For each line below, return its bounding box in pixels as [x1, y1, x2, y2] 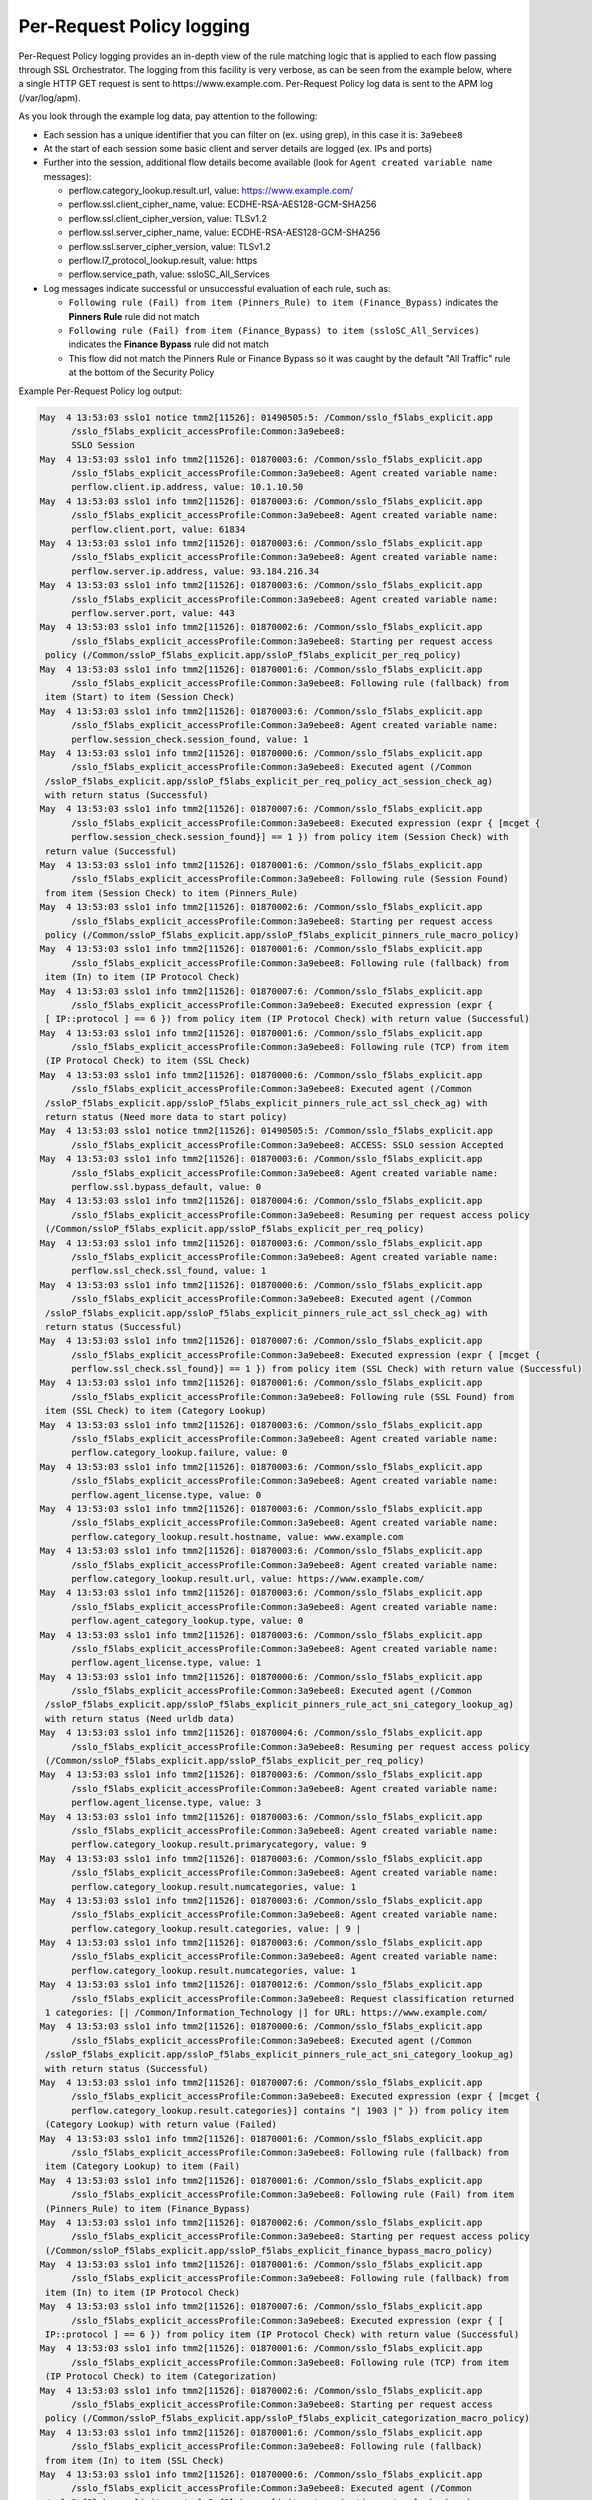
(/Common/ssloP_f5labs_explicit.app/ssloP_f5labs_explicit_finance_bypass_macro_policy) [45, 2245, 494, 2256]
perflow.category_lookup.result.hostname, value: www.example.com [71, 1531, 404, 1542]
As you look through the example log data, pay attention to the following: [18, 110, 318, 122]
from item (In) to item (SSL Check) [45, 2455, 225, 2466]
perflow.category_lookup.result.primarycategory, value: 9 [71, 1839, 367, 1850]
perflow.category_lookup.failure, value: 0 [71, 1447, 288, 1459]
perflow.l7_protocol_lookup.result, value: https [68, 255, 258, 267]
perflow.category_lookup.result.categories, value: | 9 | [71, 1923, 362, 1934]
